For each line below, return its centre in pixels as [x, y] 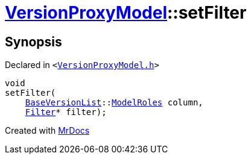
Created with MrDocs [47, 131]
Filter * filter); [66, 112]
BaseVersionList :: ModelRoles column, [114, 103]
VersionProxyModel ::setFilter [126, 13]
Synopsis [33, 42]
